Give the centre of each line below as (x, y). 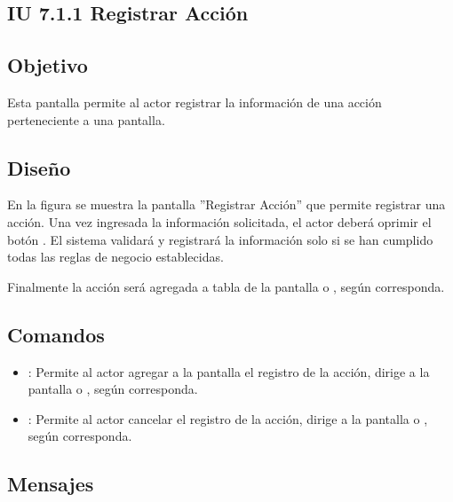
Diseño (39, 167)
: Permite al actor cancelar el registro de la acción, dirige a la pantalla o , (228, 418)
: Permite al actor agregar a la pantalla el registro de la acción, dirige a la (229, 371)
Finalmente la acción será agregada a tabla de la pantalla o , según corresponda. (226, 286)
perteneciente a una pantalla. (86, 119)
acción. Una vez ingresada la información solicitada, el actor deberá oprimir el (219, 221)
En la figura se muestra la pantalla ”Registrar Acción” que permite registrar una (226, 204)
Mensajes (51, 484)
